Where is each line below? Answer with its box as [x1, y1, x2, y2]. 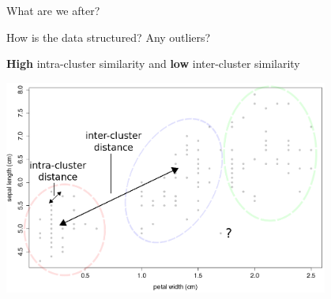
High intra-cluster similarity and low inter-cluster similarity [6, 55, 300, 72]
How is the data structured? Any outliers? [6, 28, 211, 45]
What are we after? [6, 2, 100, 18]
